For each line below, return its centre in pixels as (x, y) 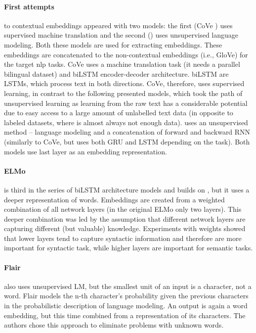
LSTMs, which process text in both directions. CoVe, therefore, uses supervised (124, 83)
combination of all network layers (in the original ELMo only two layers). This (123, 209)
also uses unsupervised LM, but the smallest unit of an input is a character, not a (128, 286)
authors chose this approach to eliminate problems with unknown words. (114, 325)
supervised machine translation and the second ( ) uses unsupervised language (121, 35)
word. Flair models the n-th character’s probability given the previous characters (126, 296)
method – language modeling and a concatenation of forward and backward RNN (127, 132)
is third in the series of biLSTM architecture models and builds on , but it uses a (127, 189)
